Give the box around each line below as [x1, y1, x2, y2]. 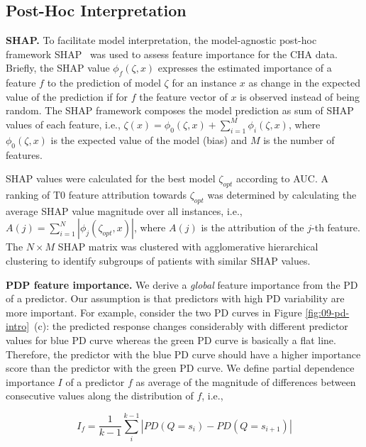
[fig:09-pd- [305, 304, 350, 319]
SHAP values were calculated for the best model [6, 171, 216, 186]
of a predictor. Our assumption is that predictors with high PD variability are [6, 291, 345, 306]
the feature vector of [139, 89, 228, 104]
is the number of [263, 132, 335, 147]
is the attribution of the [201, 220, 304, 235]
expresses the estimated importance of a [157, 60, 332, 75]
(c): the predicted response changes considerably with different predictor [34, 319, 348, 333]
